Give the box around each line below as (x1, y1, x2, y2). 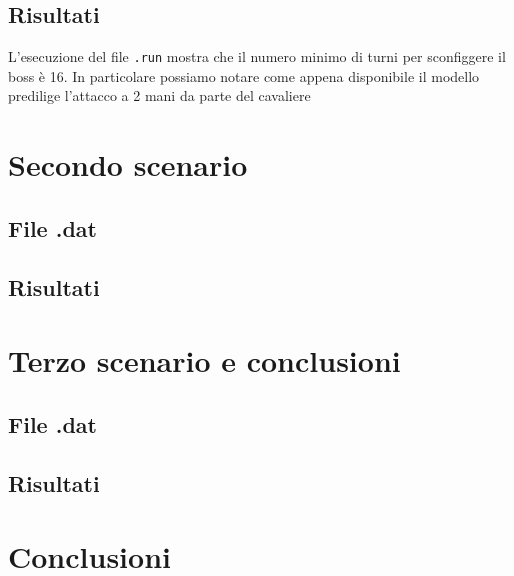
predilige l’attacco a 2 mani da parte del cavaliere (8, 85, 311, 106)
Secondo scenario (8, 144, 248, 185)
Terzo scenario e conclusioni (8, 340, 401, 381)
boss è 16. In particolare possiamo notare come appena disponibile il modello (8, 65, 480, 86)
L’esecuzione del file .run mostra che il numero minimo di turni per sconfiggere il (8, 46, 506, 67)
